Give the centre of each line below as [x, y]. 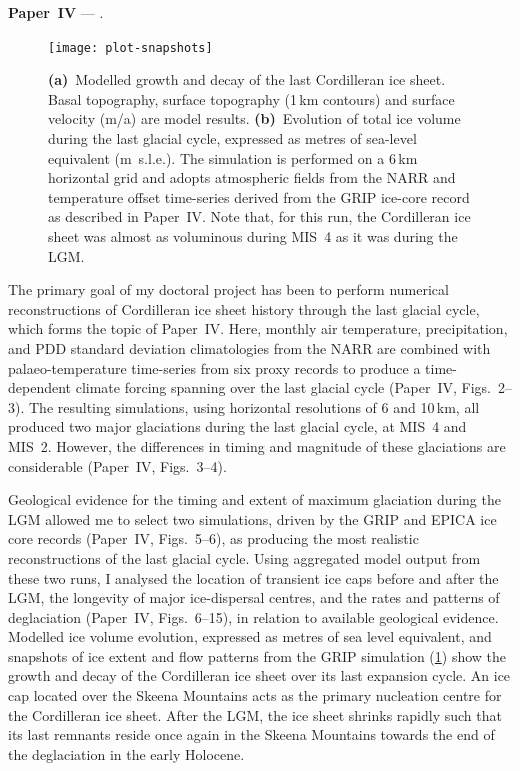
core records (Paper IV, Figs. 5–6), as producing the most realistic [213, 538]
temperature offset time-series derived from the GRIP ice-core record [259, 196]
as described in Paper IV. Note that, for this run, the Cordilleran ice [259, 216]
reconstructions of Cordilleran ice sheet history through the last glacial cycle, [244, 308]
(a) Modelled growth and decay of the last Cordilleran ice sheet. [247, 79]
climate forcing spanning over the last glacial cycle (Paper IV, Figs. [283, 387]
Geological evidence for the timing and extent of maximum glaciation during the [254, 499]
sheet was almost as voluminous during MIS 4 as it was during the [253, 236]
